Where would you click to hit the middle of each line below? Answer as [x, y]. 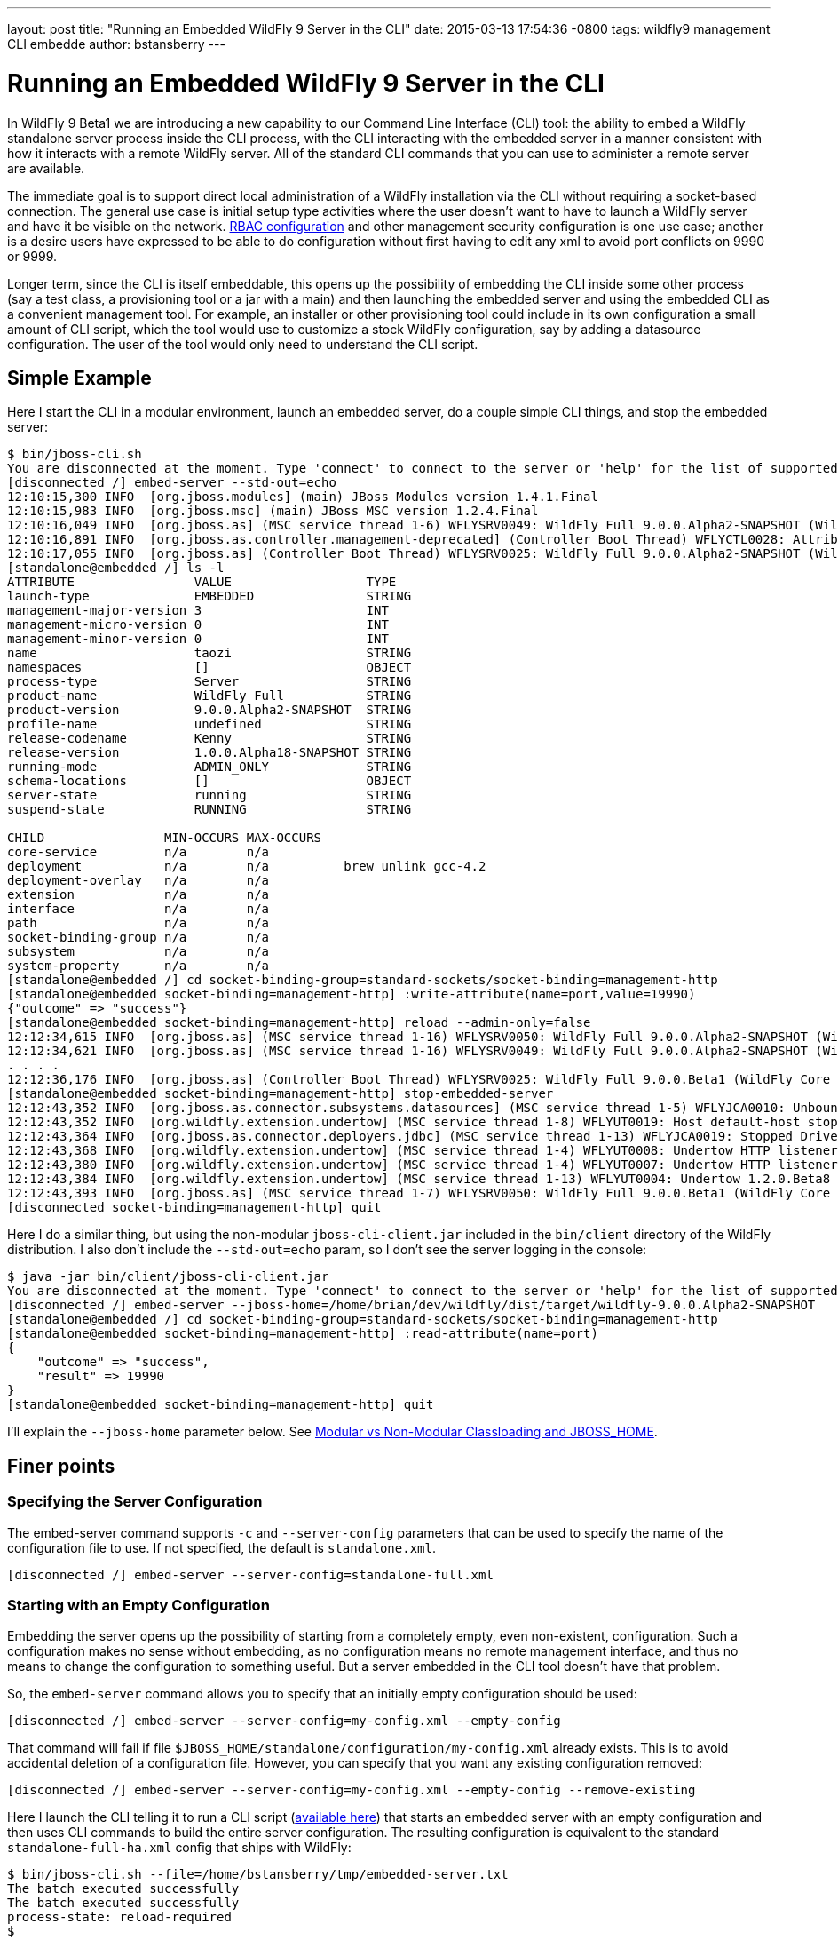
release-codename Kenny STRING [209, 739]
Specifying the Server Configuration [135, 1502]
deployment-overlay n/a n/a [138, 881]
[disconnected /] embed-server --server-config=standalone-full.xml [250, 1574]
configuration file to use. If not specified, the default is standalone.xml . [221, 1547]
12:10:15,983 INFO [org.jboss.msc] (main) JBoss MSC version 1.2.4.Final [273, 511]
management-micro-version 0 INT [198, 625]
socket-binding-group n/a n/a [138, 938]
